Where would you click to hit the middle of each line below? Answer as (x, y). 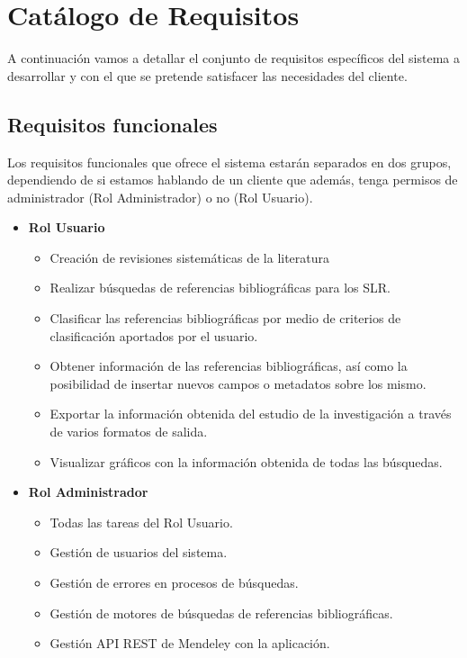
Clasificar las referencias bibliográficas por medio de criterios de (225, 318)
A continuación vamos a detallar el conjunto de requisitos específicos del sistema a (234, 58)
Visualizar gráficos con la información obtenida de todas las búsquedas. (246, 461)
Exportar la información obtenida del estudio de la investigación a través (251, 414)
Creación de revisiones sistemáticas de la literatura (190, 257)
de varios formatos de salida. (129, 432)
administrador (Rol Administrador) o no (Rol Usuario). (160, 197)
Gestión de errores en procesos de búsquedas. (174, 583)
